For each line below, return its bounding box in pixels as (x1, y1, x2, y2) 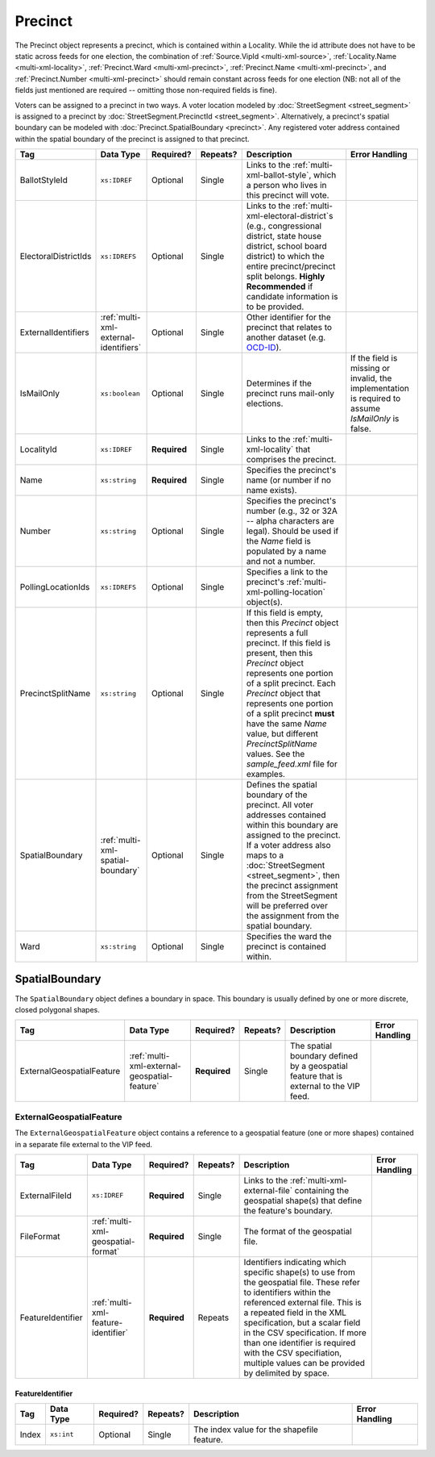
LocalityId (19, 444, 58, 455)
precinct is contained (246, 941, 326, 952)
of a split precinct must (246, 708, 335, 720)
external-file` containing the (243, 1184, 350, 1196)
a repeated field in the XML (243, 1307, 346, 1318)
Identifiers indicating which (243, 1256, 346, 1267)
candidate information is (246, 291, 338, 303)
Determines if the (246, 378, 312, 389)
